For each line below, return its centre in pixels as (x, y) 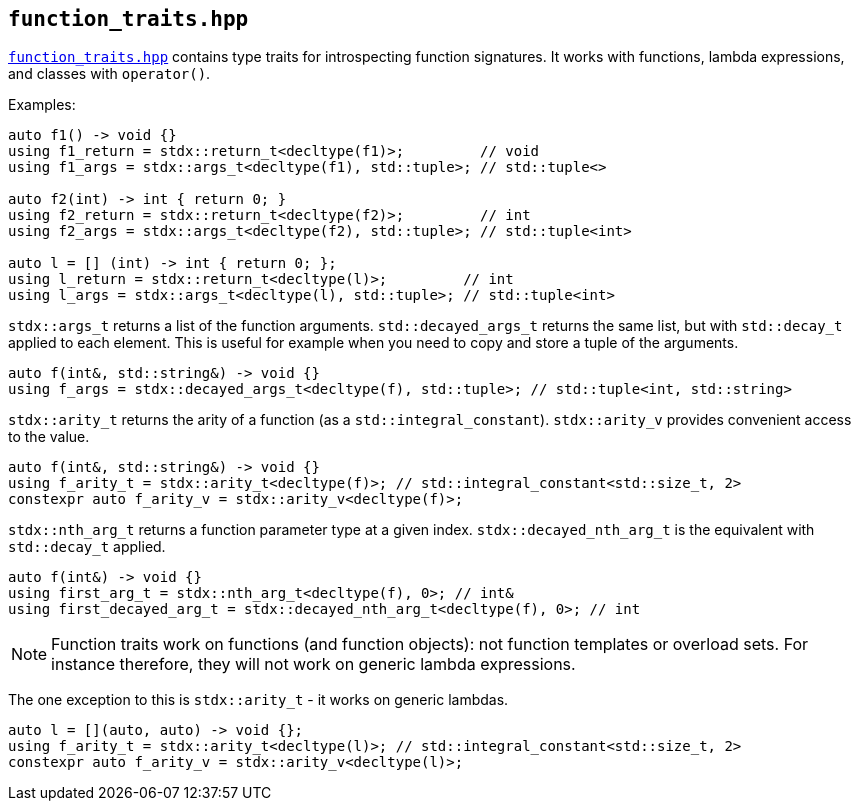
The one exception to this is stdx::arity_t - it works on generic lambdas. (258, 700)
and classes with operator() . (109, 74)
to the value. (49, 437)
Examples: (42, 105)
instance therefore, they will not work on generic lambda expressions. (313, 664)
